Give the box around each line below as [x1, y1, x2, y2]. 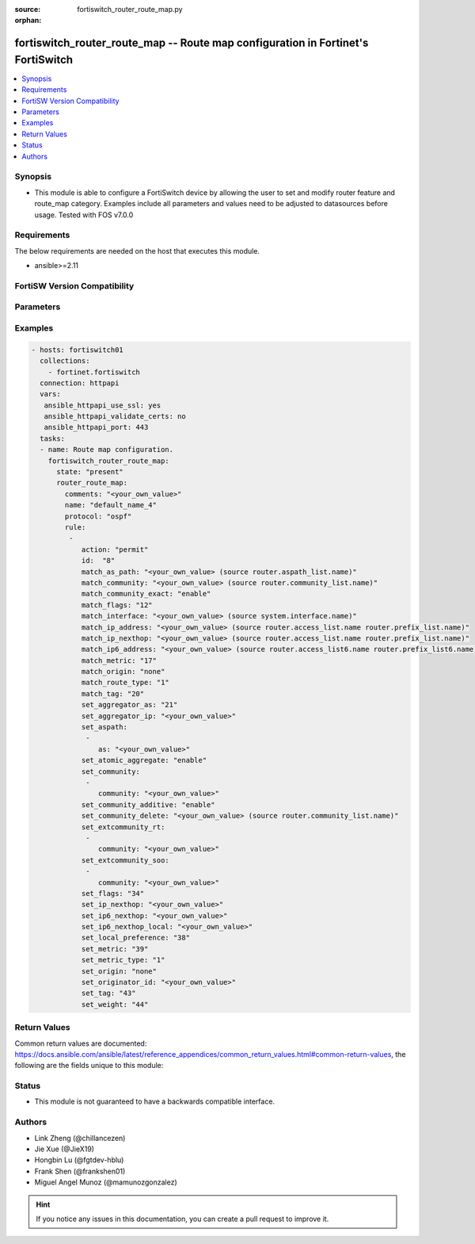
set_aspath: [81, 722, 128, 732]
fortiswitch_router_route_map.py [77, 5, 183, 13]
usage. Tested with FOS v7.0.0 [34, 210, 134, 220]
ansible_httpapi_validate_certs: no [44, 412, 186, 421]
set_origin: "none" [81, 966, 158, 975]
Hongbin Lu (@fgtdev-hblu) [34, 1155, 124, 1165]
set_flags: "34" [81, 889, 145, 898]
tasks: [40, 434, 66, 443]
